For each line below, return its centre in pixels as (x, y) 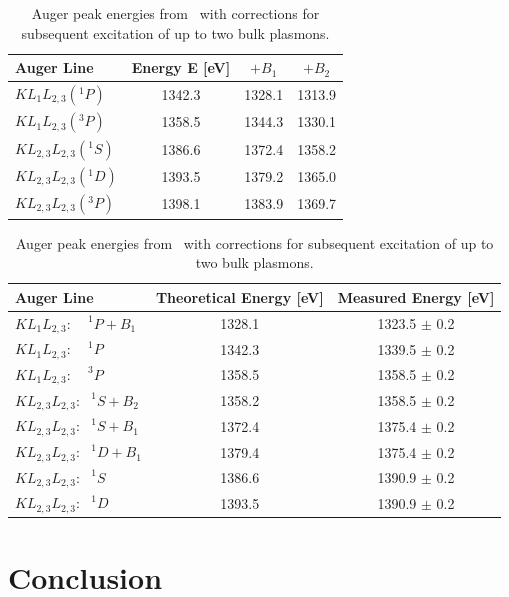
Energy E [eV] (181, 67)
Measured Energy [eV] (416, 296)
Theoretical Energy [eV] (239, 296)
